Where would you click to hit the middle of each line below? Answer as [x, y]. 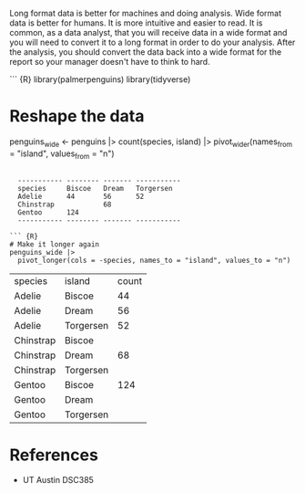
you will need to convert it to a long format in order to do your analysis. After [152, 42]
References [54, 455]
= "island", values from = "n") [62, 154]
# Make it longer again [55, 244]
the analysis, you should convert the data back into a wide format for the [146, 52]
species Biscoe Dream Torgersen [95, 188]
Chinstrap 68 [65, 205]
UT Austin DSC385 [58, 480]
